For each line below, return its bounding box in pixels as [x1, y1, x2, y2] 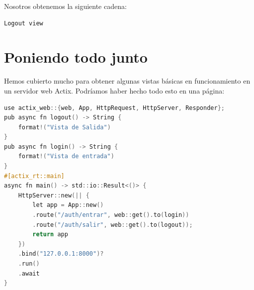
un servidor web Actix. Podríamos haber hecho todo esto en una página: [4, 85, 225, 96]
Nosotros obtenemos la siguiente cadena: [4, 1, 127, 11]
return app [32, 231, 68, 238]
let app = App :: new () [32, 201, 104, 209]
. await [18, 270, 40, 277]
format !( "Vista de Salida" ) [18, 123, 111, 131]
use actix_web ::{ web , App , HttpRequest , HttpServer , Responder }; [4, 104, 225, 111]
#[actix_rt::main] [4, 172, 65, 180]
